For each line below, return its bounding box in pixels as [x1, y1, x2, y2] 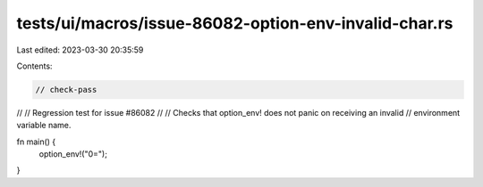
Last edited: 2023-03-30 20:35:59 [16, 45, 144, 55]
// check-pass [35, 85, 97, 94]
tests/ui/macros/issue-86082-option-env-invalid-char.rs [16, 13, 453, 33]
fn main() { [16, 136, 56, 147]
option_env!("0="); [38, 149, 107, 159]
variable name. [16, 120, 72, 131]
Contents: [16, 61, 53, 71]
